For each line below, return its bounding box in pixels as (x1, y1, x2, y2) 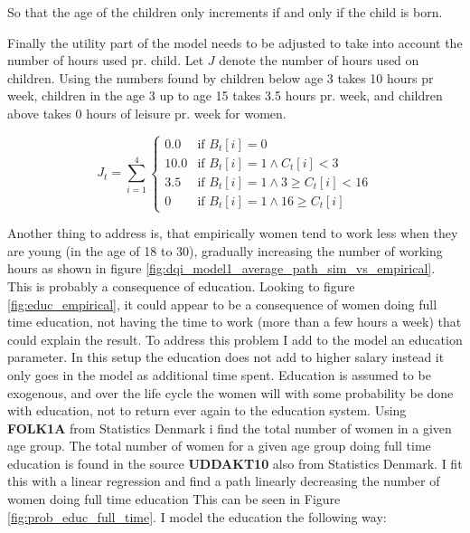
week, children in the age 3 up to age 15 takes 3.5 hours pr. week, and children (7, 86, 443, 105)
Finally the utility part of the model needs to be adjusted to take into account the (7, 33, 463, 52)
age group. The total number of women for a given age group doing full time (7, 436, 431, 455)
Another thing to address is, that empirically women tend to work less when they (7, 224, 458, 243)
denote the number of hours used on (219, 51, 419, 70)
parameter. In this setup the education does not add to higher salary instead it (7, 347, 445, 366)
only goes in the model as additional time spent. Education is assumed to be (7, 365, 431, 384)
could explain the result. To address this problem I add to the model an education (7, 329, 463, 348)
